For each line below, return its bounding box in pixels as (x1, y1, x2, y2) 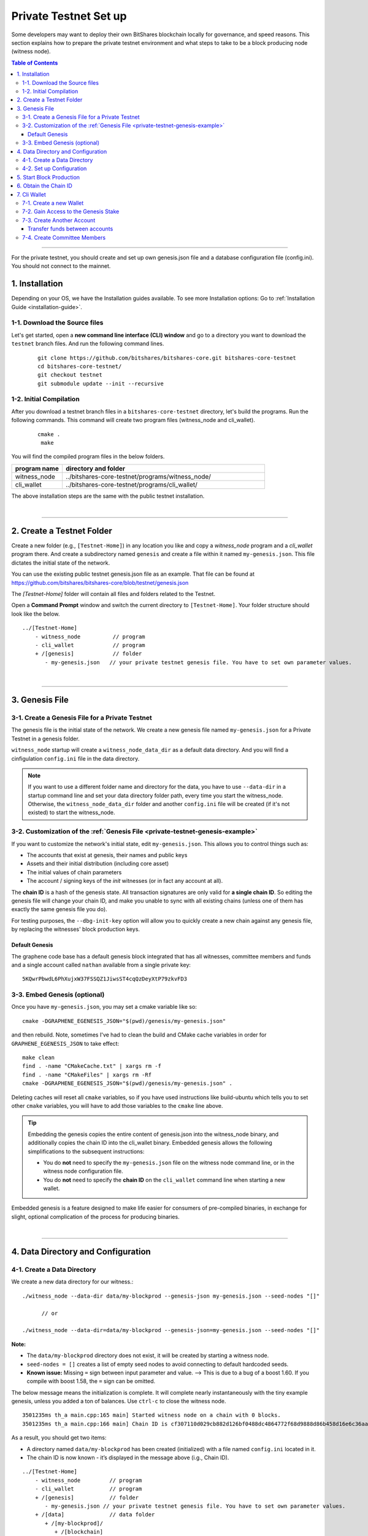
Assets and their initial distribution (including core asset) (26, 860, 169, 868)
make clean (22, 1054, 55, 1061)
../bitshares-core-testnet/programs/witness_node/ (65, 472, 212, 480)
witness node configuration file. (43, 1167, 123, 1175)
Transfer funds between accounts (28, 225, 113, 233)
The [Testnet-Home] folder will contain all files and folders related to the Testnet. (11, 590, 216, 598)
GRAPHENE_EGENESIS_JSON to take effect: (11, 1040, 120, 1047)
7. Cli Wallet (17, 190, 46, 198)
